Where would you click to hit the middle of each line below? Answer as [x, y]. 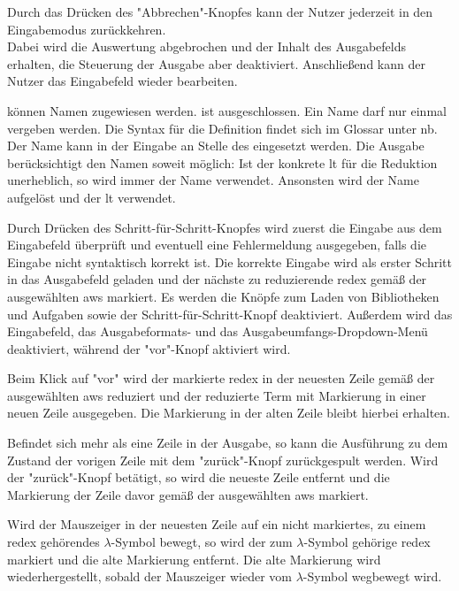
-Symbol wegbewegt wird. [372, 576]
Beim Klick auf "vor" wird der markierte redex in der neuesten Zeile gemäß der [221, 378]
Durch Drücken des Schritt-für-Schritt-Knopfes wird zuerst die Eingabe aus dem [225, 227]
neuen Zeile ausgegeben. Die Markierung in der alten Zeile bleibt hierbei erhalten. [229, 413]
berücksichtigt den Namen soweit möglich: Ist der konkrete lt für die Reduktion [222, 162]
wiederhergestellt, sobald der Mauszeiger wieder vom [150, 576]
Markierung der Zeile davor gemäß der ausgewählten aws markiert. [188, 494]
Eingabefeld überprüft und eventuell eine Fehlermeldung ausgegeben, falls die [217, 245]
